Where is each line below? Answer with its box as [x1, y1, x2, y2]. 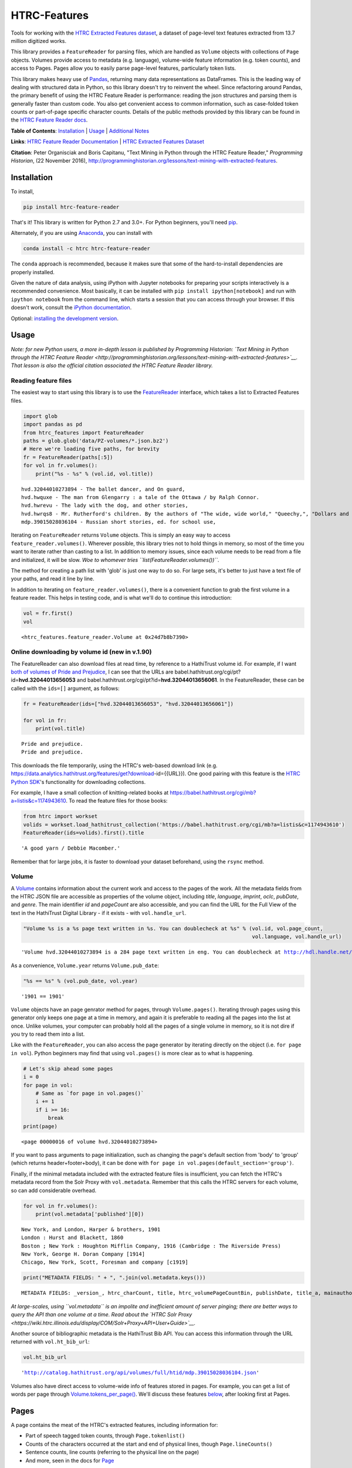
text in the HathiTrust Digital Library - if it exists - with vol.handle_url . [11, 909, 187, 916]
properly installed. [11, 268, 55, 275]
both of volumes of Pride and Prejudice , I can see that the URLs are [11, 668, 174, 675]
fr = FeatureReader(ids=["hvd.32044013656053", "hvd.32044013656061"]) [23, 701, 234, 707]
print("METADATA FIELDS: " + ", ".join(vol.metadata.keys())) [23, 1274, 206, 1281]
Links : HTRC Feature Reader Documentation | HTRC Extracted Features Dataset [11, 138, 205, 145]
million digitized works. [11, 37, 67, 44]
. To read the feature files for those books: [65, 797, 168, 804]
